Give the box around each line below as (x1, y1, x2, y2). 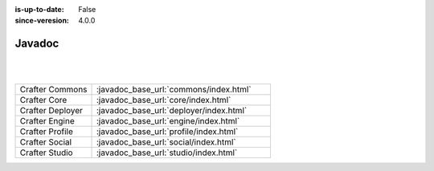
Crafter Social (19, 136, 72, 148)
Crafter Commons (19, 84, 88, 96)
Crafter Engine (19, 116, 76, 127)
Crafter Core (19, 95, 68, 106)
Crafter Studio (19, 147, 73, 158)
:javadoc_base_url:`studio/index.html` (96, 147, 238, 158)
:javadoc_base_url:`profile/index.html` (96, 126, 239, 137)
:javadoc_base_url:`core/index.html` (96, 95, 231, 106)
